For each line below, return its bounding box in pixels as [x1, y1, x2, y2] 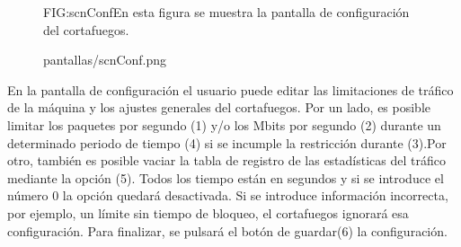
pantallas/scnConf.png [43, 50, 167, 69]
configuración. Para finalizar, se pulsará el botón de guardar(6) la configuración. [7, 221, 448, 240]
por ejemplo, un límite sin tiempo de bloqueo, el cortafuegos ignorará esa [7, 203, 409, 222]
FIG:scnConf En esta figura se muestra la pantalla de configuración [43, 3, 410, 21]
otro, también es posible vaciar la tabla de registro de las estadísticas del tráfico [7, 151, 446, 170]
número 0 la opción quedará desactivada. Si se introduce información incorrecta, [7, 186, 448, 205]
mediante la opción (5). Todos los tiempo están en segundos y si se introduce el [7, 168, 444, 187]
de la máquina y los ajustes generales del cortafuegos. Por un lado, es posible [7, 98, 431, 117]
